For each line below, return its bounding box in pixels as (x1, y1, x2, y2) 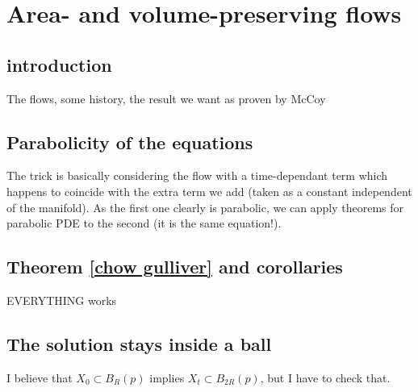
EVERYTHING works (6, 291, 117, 308)
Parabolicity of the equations (6, 129, 253, 154)
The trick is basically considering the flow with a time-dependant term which (6, 167, 388, 184)
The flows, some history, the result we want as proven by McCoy (6, 90, 326, 106)
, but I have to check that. (260, 369, 391, 386)
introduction (6, 52, 112, 77)
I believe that (6, 369, 73, 386)
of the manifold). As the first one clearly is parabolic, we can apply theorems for (6, 198, 404, 215)
